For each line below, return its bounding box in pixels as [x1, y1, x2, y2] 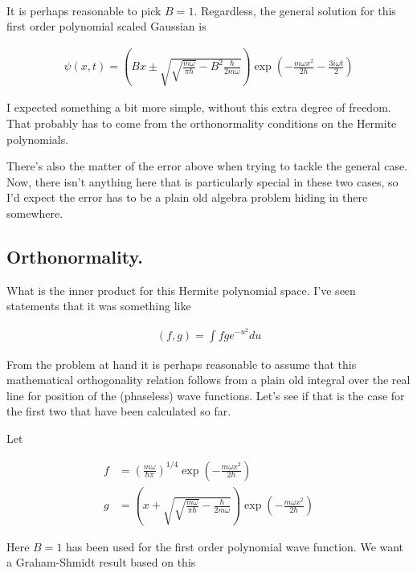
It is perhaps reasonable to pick [6, 2, 161, 18]
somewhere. [6, 204, 63, 221]
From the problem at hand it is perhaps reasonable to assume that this [6, 355, 357, 372]
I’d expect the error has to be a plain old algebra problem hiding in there [6, 189, 368, 206]
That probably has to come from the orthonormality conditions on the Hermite [6, 114, 397, 131]
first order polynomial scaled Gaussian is [6, 18, 206, 35]
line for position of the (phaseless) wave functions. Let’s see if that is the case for [6, 387, 405, 403]
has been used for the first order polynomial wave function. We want [66, 538, 404, 555]
